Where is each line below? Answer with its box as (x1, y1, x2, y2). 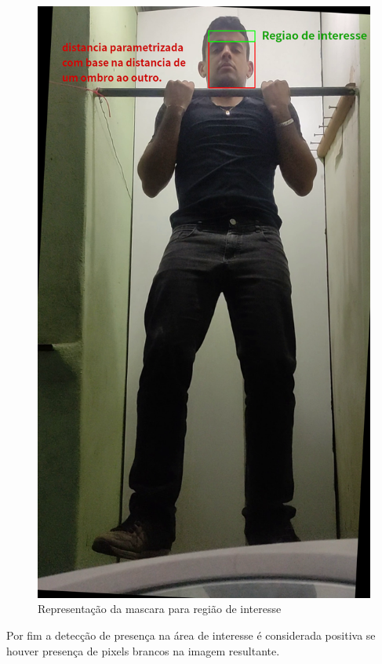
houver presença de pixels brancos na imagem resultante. (6, 642, 280, 659)
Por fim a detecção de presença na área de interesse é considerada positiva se (6, 626, 376, 643)
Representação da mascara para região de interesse (38, 600, 282, 617)
